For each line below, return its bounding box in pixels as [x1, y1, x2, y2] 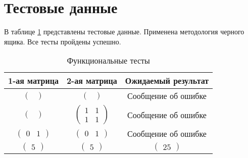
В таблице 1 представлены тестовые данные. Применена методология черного [4, 26, 244, 37]
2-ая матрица [66, 75, 117, 87]
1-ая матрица [8, 75, 59, 87]
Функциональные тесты [67, 55, 150, 67]
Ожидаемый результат [125, 75, 209, 87]
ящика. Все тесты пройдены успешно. [4, 36, 121, 46]
